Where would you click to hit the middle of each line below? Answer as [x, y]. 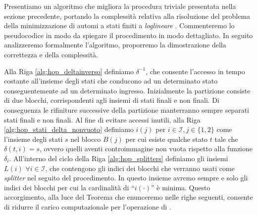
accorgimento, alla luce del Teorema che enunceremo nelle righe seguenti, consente [128, 197]
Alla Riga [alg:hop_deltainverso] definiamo [69, 71]
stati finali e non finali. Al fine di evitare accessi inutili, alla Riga [102, 119]
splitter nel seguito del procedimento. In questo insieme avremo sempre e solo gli [126, 178]
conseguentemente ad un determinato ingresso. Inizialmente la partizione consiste [127, 90]
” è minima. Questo [181, 187]
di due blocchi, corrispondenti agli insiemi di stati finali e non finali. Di [112, 100]
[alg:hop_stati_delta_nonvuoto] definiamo [69, 129]
